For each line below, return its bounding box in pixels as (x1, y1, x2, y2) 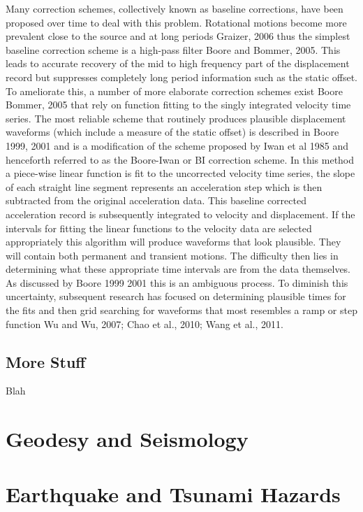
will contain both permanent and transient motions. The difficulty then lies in (6, 248, 339, 262)
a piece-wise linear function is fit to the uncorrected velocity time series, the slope (6, 166, 355, 180)
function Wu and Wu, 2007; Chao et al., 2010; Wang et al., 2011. (6, 316, 283, 331)
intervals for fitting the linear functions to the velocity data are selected (6, 220, 312, 235)
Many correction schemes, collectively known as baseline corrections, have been (6, 1, 343, 15)
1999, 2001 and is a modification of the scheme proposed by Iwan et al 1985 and (6, 138, 349, 152)
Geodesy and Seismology (6, 425, 249, 453)
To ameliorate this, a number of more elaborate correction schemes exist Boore (6, 83, 343, 98)
